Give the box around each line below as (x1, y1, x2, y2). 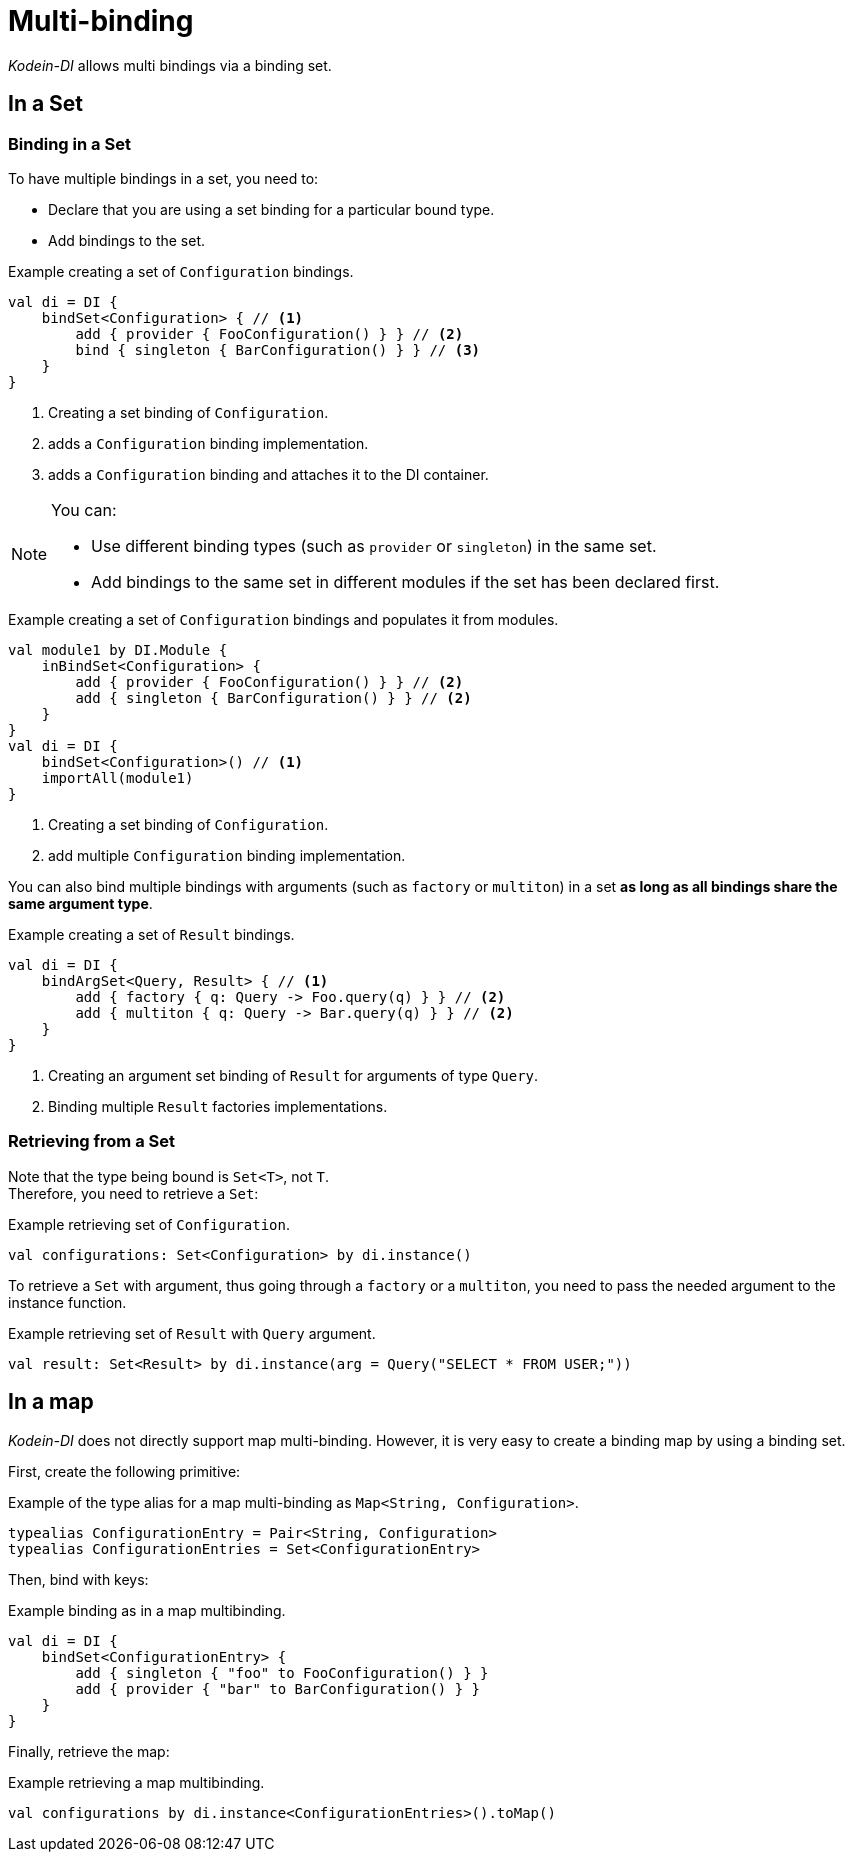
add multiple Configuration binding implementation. (48, 846, 406, 864)
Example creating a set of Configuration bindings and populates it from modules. (8, 610, 559, 628)
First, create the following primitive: (8, 1462, 241, 1480)
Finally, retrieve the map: (8, 1742, 170, 1760)
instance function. (8, 1293, 127, 1311)
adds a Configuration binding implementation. (48, 434, 369, 452)
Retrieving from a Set (8, 1131, 175, 1152)
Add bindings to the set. (48, 231, 206, 249)
